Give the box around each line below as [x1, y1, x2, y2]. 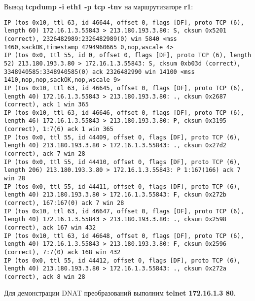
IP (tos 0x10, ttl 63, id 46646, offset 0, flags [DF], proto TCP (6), [4, 109, 244, 116]
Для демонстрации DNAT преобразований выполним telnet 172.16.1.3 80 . [4, 287, 236, 298]
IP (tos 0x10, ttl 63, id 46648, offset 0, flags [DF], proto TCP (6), [4, 232, 244, 239]
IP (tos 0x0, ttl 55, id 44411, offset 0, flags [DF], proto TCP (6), [4, 183, 241, 190]
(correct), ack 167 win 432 [4, 224, 96, 231]
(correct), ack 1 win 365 [4, 101, 89, 108]
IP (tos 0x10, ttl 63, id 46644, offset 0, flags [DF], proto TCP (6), [4, 19, 244, 26]
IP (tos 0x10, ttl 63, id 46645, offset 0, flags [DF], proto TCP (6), [4, 84, 244, 92]
